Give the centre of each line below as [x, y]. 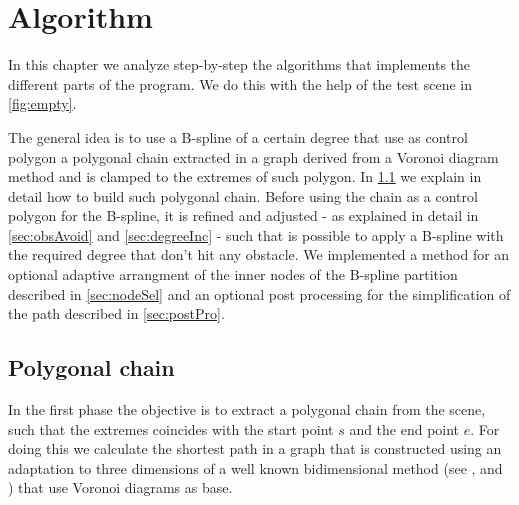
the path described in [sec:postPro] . [116, 313]
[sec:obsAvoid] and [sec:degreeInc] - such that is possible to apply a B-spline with [256, 234]
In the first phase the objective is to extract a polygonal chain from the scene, [247, 409]
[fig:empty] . [42, 103]
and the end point [404, 428]
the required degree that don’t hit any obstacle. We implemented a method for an [259, 254]
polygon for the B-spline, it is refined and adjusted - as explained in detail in [243, 215]
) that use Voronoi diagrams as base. [120, 487]
